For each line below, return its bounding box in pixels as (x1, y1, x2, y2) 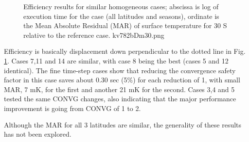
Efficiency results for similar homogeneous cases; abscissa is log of (23, 1, 219, 11)
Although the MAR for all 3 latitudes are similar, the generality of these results (4, 119, 242, 129)
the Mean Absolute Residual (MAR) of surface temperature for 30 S (23, 20, 227, 31)
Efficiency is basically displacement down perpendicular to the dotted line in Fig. (4, 46, 246, 56)
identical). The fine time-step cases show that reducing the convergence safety (4, 65, 236, 75)
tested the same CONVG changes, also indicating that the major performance (4, 94, 236, 104)
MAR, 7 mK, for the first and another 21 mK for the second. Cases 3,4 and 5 (4, 84, 235, 94)
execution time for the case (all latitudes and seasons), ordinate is (23, 11, 219, 21)
